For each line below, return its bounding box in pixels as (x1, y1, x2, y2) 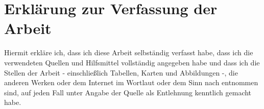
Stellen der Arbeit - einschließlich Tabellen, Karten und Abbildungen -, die (4, 67, 238, 78)
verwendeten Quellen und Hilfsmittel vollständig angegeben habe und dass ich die (4, 57, 260, 67)
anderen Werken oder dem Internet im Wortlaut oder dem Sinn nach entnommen (4, 77, 258, 88)
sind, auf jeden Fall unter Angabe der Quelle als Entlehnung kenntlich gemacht (4, 87, 252, 97)
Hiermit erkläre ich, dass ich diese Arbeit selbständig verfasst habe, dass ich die (4, 47, 253, 58)
